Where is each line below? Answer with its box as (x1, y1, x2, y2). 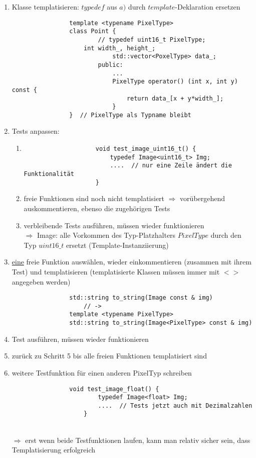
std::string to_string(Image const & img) (69, 294, 213, 302)
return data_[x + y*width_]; (126, 95, 224, 102)
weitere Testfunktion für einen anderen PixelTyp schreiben (12, 367, 192, 378)
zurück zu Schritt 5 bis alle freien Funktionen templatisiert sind (12, 350, 207, 361)
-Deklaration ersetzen (175, 2, 240, 12)
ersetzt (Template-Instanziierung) (66, 239, 169, 250)
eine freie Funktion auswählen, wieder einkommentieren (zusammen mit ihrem (12, 256, 251, 267)
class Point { (69, 28, 116, 35)
